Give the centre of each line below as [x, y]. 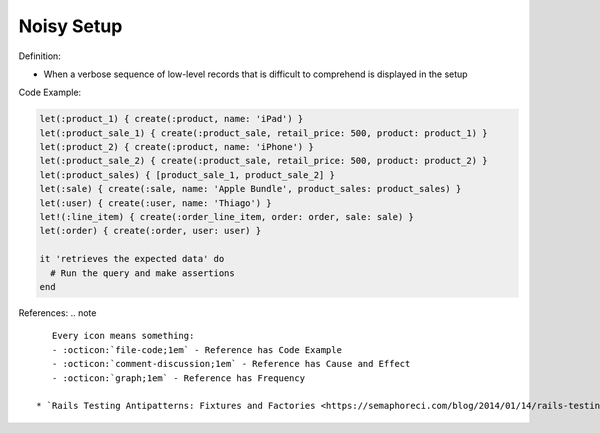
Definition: [40, 56]
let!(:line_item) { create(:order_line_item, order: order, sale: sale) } [227, 217]
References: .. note [57, 312]
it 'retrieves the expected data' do [132, 259]
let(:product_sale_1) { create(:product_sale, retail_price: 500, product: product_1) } [264, 133]
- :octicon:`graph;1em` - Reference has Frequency [178, 378]
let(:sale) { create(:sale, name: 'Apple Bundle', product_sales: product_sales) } [250, 189]
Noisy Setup [70, 26]
